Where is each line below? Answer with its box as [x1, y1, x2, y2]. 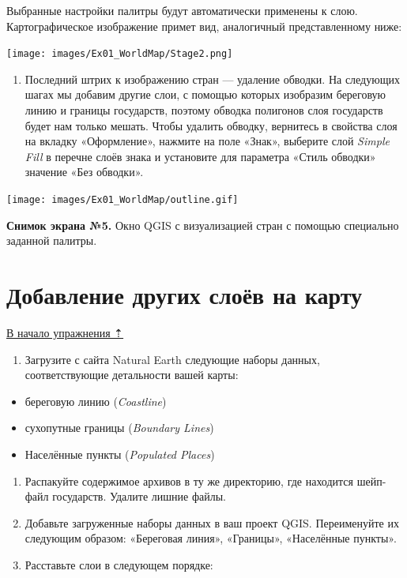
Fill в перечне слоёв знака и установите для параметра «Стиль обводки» [24, 148, 376, 164]
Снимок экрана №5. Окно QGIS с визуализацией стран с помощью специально [6, 216, 399, 233]
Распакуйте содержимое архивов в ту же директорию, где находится [24, 472, 354, 489]
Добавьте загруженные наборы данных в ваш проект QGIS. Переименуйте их [24, 514, 399, 531]
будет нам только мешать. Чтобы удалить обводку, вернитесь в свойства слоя [24, 117, 398, 133]
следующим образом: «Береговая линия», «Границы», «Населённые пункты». [24, 530, 397, 546]
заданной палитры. [6, 232, 97, 249]
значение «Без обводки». [24, 163, 144, 180]
